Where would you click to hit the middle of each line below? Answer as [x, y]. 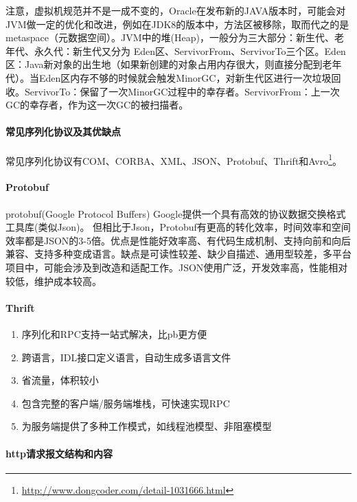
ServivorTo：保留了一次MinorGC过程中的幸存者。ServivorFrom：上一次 [182, 91]
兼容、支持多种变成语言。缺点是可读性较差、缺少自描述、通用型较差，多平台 [178, 254]
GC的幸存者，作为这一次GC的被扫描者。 [97, 105]
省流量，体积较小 [60, 380]
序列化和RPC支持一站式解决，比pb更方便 [114, 333]
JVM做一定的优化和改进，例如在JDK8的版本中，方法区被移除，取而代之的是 [177, 24]
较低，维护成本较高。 [54, 281]
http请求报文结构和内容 [59, 453]
